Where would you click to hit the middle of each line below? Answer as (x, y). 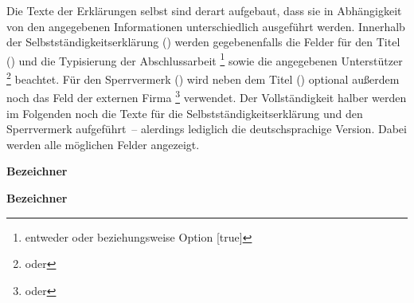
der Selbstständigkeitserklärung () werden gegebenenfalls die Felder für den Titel (203, 42)
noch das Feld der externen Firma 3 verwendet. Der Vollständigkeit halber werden (207, 96)
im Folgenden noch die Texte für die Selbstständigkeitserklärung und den (185, 113)
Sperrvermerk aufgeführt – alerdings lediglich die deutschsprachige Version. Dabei (207, 129)
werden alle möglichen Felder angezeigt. (103, 144)
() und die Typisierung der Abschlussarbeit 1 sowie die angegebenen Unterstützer (205, 59)
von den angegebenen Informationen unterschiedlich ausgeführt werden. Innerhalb (206, 26)
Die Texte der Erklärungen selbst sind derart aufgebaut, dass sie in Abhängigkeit (204, 10)
